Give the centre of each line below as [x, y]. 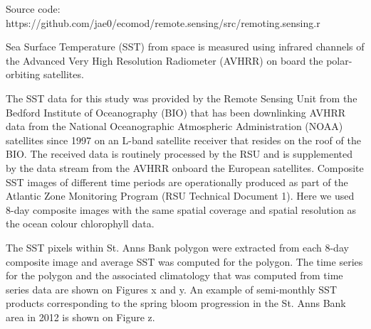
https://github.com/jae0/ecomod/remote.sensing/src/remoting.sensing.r [163, 22]
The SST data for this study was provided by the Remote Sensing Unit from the [182, 98]
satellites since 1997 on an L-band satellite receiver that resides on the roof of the [183, 140]
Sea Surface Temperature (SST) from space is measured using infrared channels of [185, 47]
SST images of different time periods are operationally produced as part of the [177, 182]
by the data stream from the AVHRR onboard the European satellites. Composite [185, 167]
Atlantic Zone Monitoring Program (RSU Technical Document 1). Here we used [180, 196]
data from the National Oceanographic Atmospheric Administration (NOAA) [174, 126]
